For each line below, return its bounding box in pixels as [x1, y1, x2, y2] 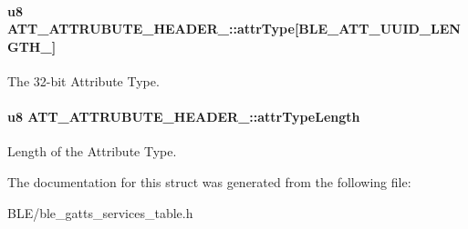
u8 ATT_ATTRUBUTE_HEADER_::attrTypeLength [7, 107, 360, 126]
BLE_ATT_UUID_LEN [298, 19, 461, 38]
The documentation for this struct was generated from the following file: [7, 172, 411, 191]
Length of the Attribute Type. [7, 142, 177, 161]
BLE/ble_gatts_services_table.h [7, 203, 193, 222]
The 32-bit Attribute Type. [7, 71, 160, 90]
